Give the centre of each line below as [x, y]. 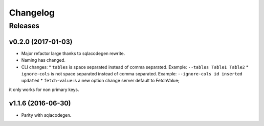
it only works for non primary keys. [44, 90]
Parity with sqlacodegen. [46, 115]
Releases [24, 26]
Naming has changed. [44, 60]
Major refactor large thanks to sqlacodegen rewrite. [73, 53]
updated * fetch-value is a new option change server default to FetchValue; [100, 81]
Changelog [32, 13]
